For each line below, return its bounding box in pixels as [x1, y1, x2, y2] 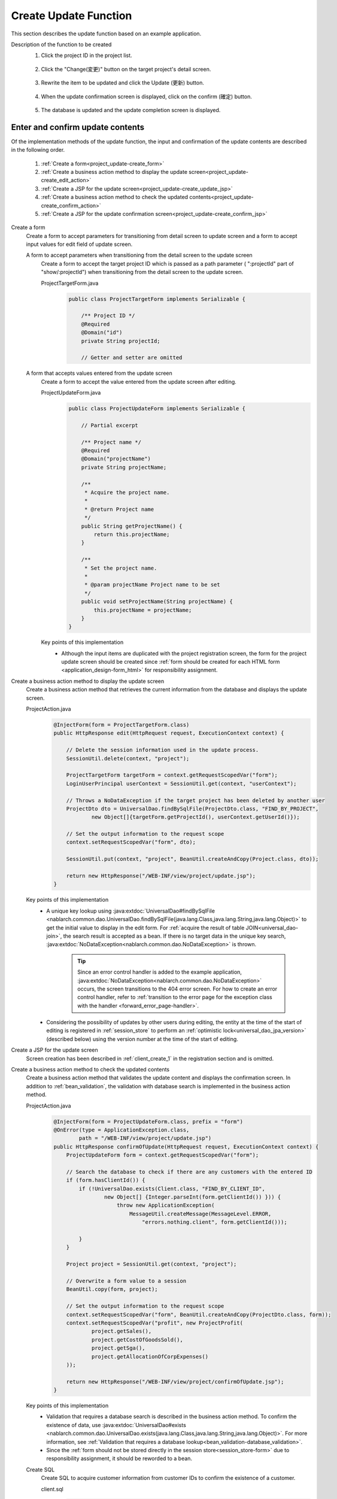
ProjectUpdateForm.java [41, 389, 101, 396]
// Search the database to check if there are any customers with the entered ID [66, 1168, 312, 1175]
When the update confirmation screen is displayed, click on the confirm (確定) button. [41, 93, 253, 100]
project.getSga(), [91, 1345, 146, 1351]
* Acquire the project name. [84, 489, 170, 496]
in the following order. [11, 146, 65, 153]
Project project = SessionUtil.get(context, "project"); [66, 1261, 237, 1268]
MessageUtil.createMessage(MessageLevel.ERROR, [129, 1210, 272, 1217]
